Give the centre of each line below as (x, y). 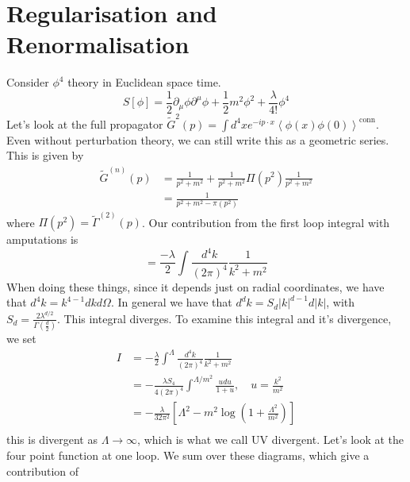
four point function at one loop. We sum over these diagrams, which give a (188, 455)
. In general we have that (171, 302)
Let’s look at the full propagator (85, 123)
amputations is (42, 239)
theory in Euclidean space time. (144, 82)
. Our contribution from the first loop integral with (266, 222)
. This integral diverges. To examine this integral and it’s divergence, (224, 318)
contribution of (43, 470)
